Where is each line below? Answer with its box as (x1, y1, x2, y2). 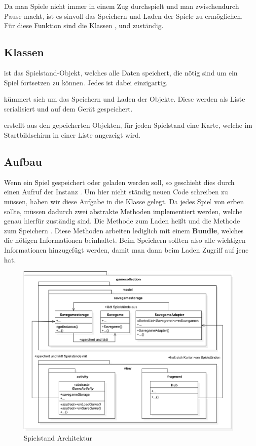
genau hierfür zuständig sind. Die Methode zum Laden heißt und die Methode (4, 216, 240, 226)
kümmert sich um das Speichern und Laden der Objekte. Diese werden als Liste (4, 94, 245, 104)
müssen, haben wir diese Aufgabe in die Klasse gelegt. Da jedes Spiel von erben (4, 196, 244, 206)
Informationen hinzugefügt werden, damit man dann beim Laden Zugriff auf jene (4, 244, 249, 255)
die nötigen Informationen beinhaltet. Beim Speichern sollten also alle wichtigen (4, 235, 246, 245)
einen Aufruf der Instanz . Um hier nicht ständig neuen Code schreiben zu (4, 186, 228, 197)
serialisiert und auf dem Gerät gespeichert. (4, 103, 133, 113)
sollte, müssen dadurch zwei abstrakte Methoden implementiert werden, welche (4, 206, 243, 216)
